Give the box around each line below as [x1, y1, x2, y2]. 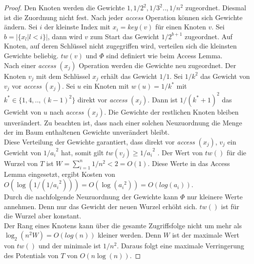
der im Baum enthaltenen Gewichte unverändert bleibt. [4, 127, 170, 137]
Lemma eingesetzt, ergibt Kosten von [4, 168, 115, 179]
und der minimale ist [38, 240, 101, 251]
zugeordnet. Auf [185, 31, 233, 41]
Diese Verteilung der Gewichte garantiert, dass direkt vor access [4, 136, 195, 146]
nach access [49, 106, 84, 117]
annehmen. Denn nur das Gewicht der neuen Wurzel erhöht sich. [4, 201, 197, 211]
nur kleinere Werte [187, 192, 243, 202]
